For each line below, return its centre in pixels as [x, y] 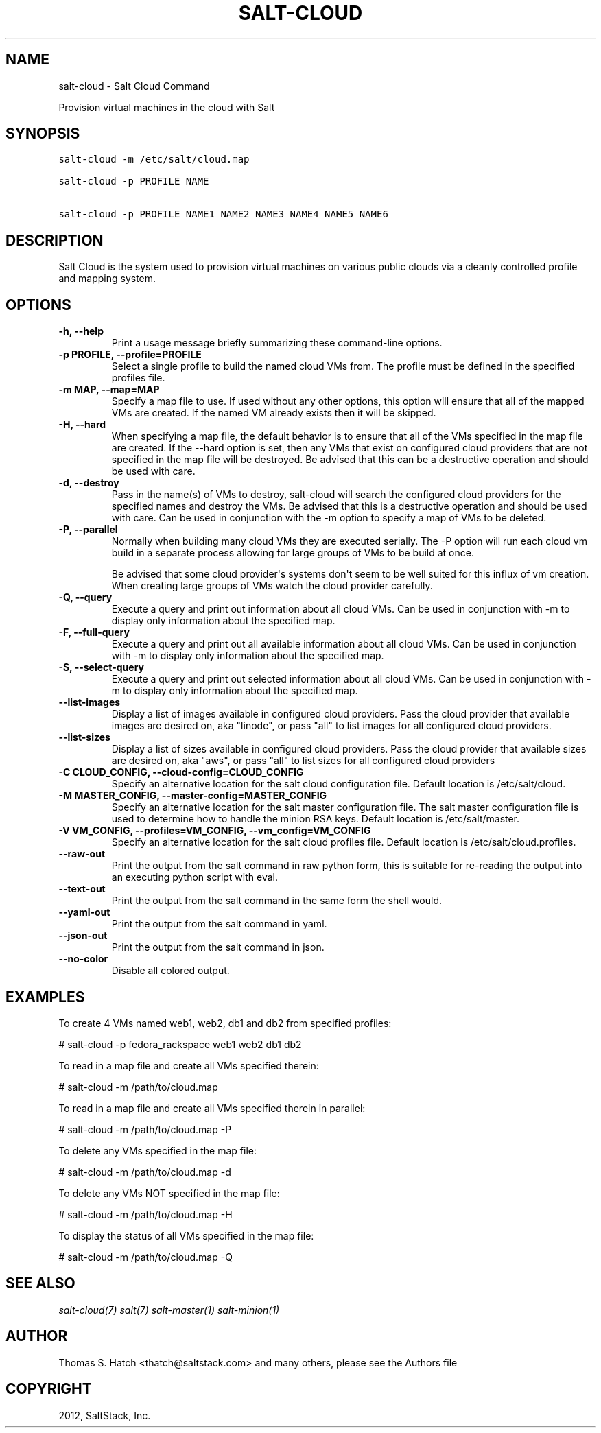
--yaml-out [84, 912]
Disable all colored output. [170, 971]
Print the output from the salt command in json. [218, 947]
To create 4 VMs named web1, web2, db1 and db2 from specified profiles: [225, 1023]
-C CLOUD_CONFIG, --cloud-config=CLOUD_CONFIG [181, 772]
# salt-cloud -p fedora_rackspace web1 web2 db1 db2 [180, 1044]
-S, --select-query [101, 667]
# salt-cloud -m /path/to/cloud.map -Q [145, 1257]
